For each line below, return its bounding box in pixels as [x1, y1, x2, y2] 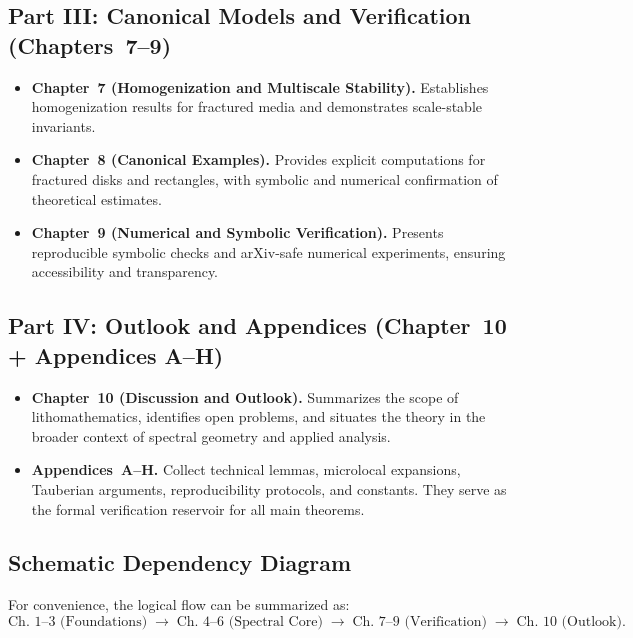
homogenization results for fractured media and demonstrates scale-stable [31, 96, 482, 117]
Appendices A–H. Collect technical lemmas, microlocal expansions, [31, 459, 461, 480]
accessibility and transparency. [31, 261, 219, 282]
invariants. [31, 115, 96, 136]
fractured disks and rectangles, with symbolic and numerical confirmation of [31, 168, 498, 189]
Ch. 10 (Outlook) [516, 614, 622, 629]
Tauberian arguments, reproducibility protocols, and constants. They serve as [31, 478, 507, 499]
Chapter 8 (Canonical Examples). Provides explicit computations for [31, 149, 486, 170]
